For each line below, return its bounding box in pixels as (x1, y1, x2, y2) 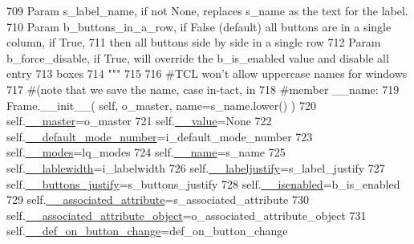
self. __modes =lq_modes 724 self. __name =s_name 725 (6, 144, 286, 161)
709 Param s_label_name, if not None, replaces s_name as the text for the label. (6, 2, 408, 18)
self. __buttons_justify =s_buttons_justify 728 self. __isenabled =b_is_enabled (6, 175, 400, 192)
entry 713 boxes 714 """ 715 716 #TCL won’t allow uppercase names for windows (6, 65, 408, 82)
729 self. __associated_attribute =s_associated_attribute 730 (6, 191, 310, 208)
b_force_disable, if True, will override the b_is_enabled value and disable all (6, 49, 389, 66)
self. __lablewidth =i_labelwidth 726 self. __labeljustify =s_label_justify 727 (6, 159, 385, 176)
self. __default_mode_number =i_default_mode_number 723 (6, 128, 313, 144)
